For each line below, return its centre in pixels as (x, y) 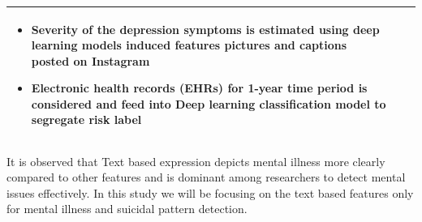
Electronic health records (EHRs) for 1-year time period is (199, 88)
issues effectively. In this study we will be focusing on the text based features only (210, 192)
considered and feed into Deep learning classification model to (209, 103)
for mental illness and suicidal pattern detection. (127, 209)
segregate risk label (86, 120)
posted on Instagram (90, 60)
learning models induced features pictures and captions (189, 45)
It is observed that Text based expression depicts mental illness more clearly (196, 161)
